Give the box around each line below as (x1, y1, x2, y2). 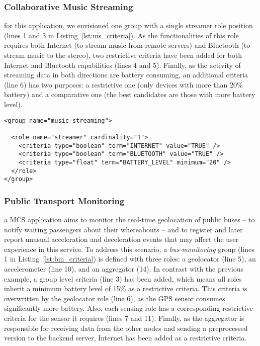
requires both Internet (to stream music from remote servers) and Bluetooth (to (4, 40, 250, 50)
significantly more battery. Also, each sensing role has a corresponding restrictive (4, 303, 253, 313)
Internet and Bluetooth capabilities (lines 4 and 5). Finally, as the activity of (4, 59, 241, 70)
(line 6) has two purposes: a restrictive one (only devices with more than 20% (4, 79, 243, 90)
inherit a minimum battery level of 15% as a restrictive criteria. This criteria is (4, 283, 247, 294)
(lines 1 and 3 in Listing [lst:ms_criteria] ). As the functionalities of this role (4, 30, 239, 40)
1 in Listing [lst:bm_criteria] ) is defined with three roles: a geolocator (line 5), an (4, 253, 256, 264)
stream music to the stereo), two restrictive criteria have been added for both (4, 50, 242, 60)
